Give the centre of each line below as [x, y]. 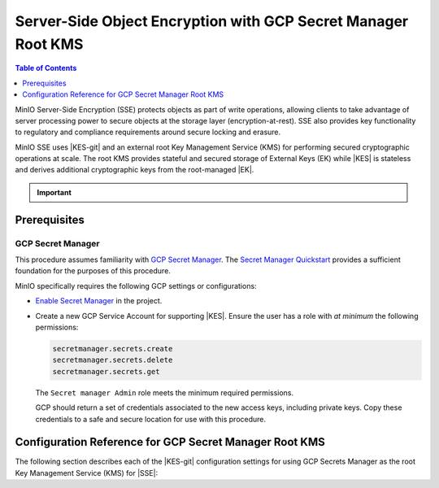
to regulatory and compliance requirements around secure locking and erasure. [148, 132]
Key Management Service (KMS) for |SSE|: [87, 473]
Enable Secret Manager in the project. [99, 301]
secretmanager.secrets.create [113, 349]
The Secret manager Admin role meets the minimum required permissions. [165, 392]
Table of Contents [46, 68]
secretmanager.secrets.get [106, 371]
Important [54, 192]
